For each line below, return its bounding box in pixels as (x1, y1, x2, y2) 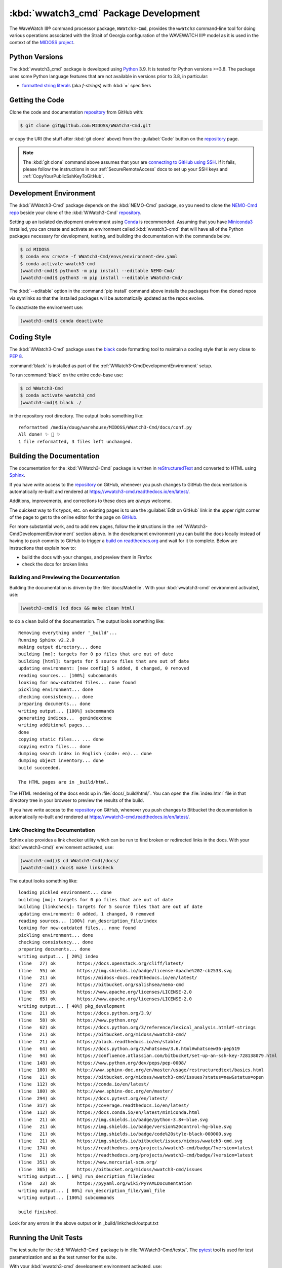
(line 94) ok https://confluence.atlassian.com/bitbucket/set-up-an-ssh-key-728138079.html (18, 1053, 277, 1059)
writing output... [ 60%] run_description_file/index (18, 1173, 154, 1179)
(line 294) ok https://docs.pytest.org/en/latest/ (18, 1096, 168, 1101)
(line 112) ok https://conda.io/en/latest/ (18, 1081, 149, 1087)
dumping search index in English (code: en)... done (18, 751, 152, 756)
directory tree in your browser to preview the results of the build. (9, 797, 144, 803)
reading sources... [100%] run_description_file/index (18, 918, 157, 924)
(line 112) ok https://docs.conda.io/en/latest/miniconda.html (18, 1110, 200, 1115)
